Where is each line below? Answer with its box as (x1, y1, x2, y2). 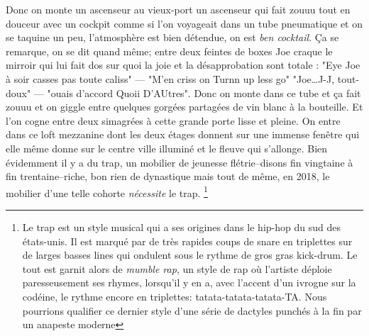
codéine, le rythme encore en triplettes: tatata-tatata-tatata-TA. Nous (22, 289, 327, 303)
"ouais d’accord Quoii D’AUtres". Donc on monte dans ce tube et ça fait (47, 85, 361, 100)
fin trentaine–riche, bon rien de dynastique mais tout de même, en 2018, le (6, 169, 330, 184)
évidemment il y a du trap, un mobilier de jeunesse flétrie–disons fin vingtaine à (6, 155, 353, 169)
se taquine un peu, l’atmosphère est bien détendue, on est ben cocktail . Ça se (6, 30, 339, 45)
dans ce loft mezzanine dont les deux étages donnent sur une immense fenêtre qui (6, 127, 360, 142)
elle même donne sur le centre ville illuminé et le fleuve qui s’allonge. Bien (6, 140, 328, 155)
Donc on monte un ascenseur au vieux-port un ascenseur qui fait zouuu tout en (6, 2, 351, 16)
